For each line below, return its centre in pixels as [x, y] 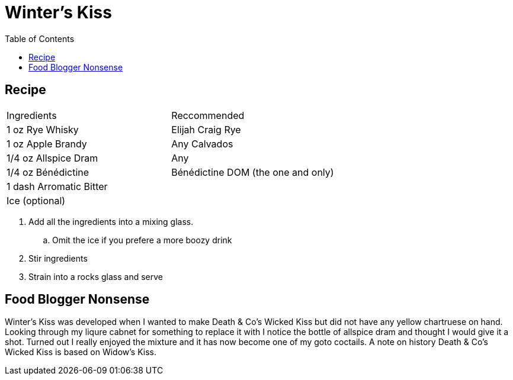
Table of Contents [40, 38]
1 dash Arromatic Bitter [57, 186]
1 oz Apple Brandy [47, 144]
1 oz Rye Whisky [43, 129]
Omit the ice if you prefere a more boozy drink [142, 240]
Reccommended [208, 115]
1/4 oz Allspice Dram [52, 158]
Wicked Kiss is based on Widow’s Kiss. [81, 352]
